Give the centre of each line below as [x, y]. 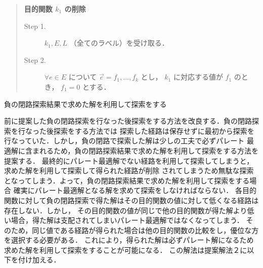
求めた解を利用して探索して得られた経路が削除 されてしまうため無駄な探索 [129, 170]
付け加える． [39, 260]
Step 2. [35, 60]
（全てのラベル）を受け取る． [119, 43]
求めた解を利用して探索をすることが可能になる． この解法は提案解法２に [126, 250]
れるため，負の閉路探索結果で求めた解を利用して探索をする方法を [149, 150]
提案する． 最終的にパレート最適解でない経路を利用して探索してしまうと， [129, 160]
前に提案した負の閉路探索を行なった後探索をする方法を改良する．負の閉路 [128, 121]
